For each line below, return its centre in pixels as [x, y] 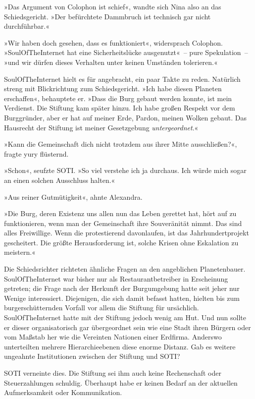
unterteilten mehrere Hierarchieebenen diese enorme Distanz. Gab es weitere [120, 346]
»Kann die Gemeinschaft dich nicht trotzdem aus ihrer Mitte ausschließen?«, [121, 144]
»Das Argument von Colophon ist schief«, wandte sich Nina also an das [113, 6]
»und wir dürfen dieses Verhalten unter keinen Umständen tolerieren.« [111, 62]
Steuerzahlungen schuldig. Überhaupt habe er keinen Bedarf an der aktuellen [121, 382]
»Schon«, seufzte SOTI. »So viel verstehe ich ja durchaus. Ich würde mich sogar [125, 170]
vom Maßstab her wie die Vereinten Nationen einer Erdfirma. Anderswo [113, 337]
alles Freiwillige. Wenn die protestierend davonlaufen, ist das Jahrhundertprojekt [127, 233]
